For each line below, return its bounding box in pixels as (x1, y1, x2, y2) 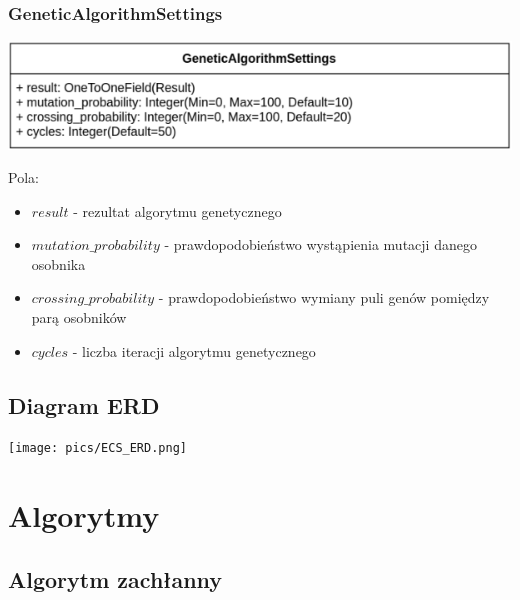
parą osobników (31, 307, 127, 328)
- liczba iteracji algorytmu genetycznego (72, 340, 316, 361)
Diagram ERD (8, 389, 160, 420)
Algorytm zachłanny (8, 563, 223, 594)
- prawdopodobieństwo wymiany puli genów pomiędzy (158, 287, 490, 308)
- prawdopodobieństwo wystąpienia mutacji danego (164, 234, 477, 255)
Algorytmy (8, 495, 160, 536)
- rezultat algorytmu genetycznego (73, 200, 282, 221)
